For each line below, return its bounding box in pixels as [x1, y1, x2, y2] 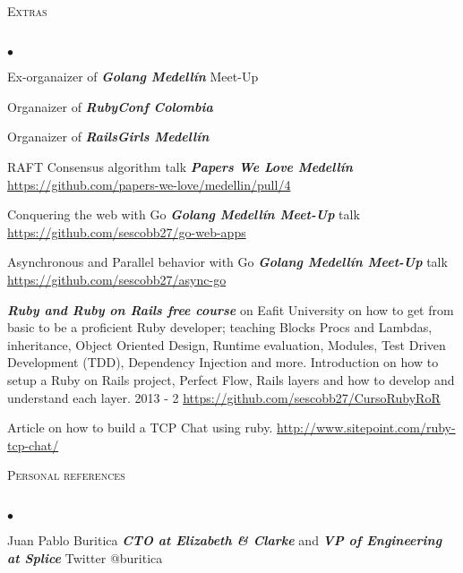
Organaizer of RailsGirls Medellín [7, 127, 210, 146]
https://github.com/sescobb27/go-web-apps [7, 222, 246, 241]
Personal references [7, 466, 125, 484]
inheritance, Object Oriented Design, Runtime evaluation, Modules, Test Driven [7, 335, 446, 354]
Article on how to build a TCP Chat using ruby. [7, 418, 273, 437]
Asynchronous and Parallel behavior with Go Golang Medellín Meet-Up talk [7, 252, 448, 271]
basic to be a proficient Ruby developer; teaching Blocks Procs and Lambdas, [7, 318, 433, 337]
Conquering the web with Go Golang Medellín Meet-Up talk [7, 205, 360, 224]
